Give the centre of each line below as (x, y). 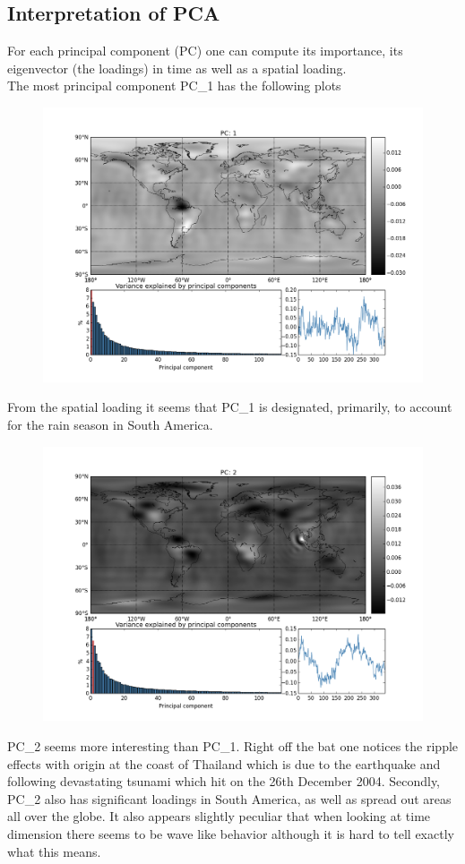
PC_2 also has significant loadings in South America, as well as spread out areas (229, 798)
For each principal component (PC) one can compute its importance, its (205, 51)
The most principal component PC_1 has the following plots (174, 86)
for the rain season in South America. (110, 424)
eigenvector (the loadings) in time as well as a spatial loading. (177, 68)
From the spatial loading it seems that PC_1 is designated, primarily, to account (230, 407)
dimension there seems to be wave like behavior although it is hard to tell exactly (231, 833)
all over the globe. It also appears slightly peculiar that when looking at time (219, 816)
